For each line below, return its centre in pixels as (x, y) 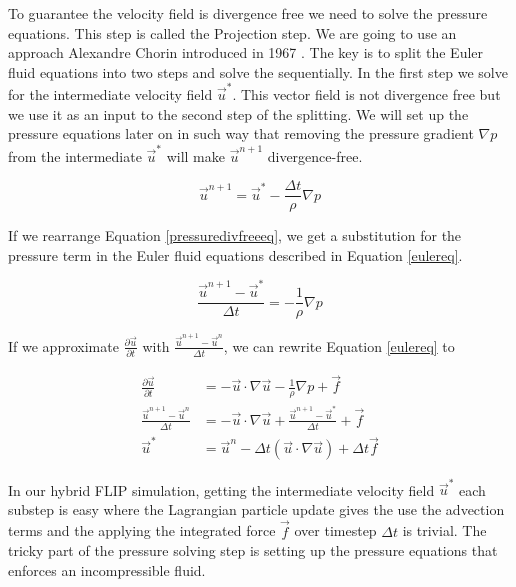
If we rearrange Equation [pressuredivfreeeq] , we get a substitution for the (235, 235)
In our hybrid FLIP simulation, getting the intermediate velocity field (221, 489)
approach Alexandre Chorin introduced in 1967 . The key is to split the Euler (246, 52)
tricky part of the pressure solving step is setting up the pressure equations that (253, 550)
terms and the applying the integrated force (142, 530)
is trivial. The (444, 530)
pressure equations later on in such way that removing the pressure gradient (241, 133)
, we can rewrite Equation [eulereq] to (339, 345)
